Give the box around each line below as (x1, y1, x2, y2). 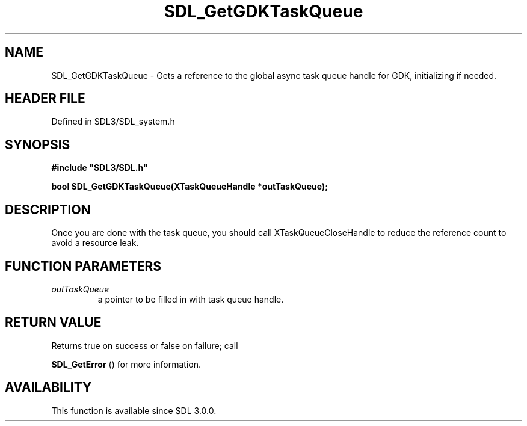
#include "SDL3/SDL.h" (51, 162, 148, 173)
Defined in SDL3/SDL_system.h (51, 116, 175, 127)
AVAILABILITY (5, 380, 92, 395)
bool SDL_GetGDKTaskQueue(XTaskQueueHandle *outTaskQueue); (51, 181, 328, 192)
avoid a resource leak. (51, 238, 139, 248)
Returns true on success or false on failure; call (51, 340, 238, 351)
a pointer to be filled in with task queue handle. (97, 294, 284, 304)
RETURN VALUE (5, 315, 102, 330)
